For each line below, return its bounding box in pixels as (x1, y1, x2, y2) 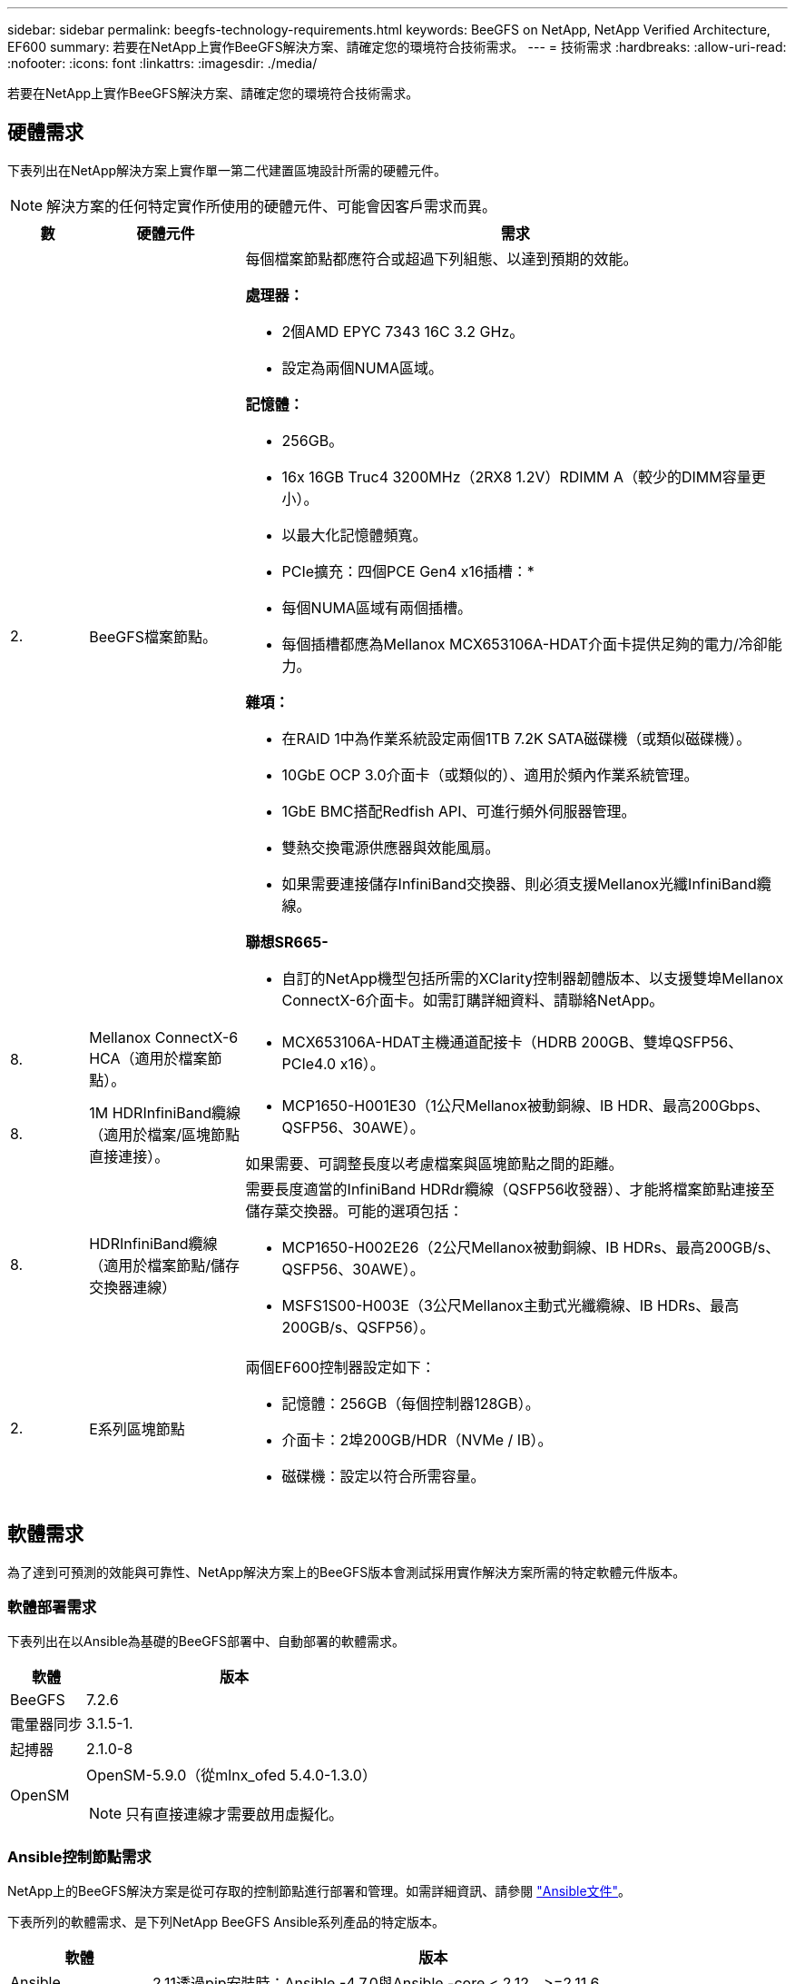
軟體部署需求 (7, 1598, 97, 1617)
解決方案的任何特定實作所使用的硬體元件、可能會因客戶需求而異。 (46, 196, 497, 215)
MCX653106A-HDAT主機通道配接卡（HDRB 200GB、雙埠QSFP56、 (281, 1032, 743, 1051)
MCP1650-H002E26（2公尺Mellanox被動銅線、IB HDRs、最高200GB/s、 (281, 1237, 780, 1256)
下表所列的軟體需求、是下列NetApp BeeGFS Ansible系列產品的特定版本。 (7, 1914, 445, 1930)
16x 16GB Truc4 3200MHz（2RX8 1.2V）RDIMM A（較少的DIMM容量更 (281, 467, 766, 486)
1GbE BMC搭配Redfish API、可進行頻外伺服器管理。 (281, 801, 636, 820)
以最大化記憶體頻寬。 (281, 525, 427, 544)
